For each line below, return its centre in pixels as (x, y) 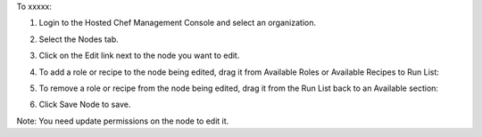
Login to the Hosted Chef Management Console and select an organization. (178, 23)
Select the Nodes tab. (79, 39)
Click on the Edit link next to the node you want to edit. (139, 56)
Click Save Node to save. (85, 105)
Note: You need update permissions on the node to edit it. (123, 121)
